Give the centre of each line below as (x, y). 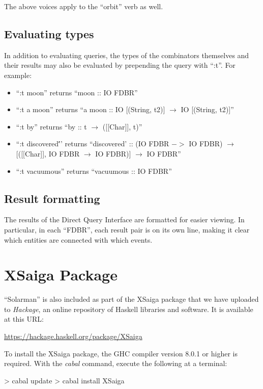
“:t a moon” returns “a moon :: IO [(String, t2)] (91, 109)
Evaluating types (49, 33)
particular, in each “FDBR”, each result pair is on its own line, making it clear (127, 229)
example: (18, 75)
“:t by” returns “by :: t (51, 126)
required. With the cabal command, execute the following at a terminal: (116, 363)
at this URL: (24, 319)
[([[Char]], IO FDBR (48, 153)
